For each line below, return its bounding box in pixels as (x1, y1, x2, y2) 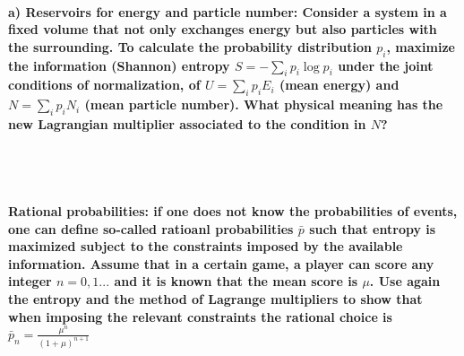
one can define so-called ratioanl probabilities (8, 219, 294, 238)
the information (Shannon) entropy (8, 56, 230, 74)
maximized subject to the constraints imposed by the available (8, 237, 403, 256)
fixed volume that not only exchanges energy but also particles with (8, 20, 437, 39)
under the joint (338, 56, 434, 74)
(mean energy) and (279, 75, 400, 94)
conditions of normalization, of (8, 75, 201, 94)
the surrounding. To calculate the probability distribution (8, 37, 372, 56)
